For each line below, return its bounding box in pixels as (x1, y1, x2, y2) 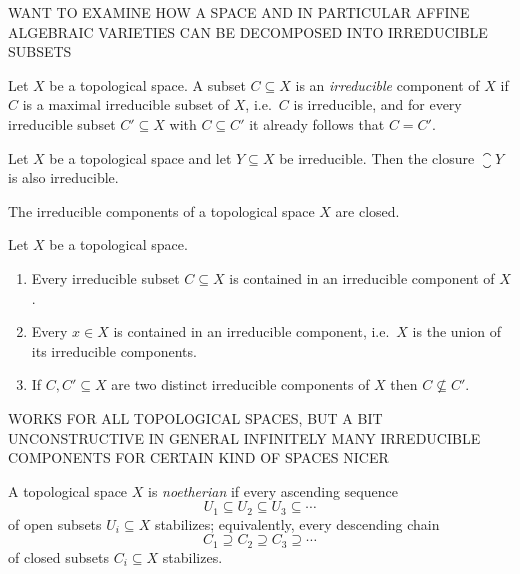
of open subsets (8, 513, 102, 534)
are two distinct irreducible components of (111, 374, 370, 395)
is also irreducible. (8, 167, 119, 188)
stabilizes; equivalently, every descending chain (154, 513, 440, 534)
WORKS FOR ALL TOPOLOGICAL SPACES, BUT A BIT (8, 407, 383, 428)
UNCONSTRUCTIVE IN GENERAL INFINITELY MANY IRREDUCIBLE (8, 427, 481, 448)
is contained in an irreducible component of (229, 267, 495, 288)
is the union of (412, 321, 501, 342)
